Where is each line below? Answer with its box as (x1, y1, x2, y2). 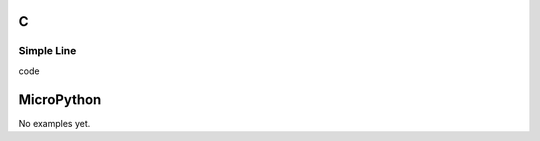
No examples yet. (18, 117, 91, 129)
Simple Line (18, 44, 77, 58)
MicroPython (18, 91, 102, 108)
